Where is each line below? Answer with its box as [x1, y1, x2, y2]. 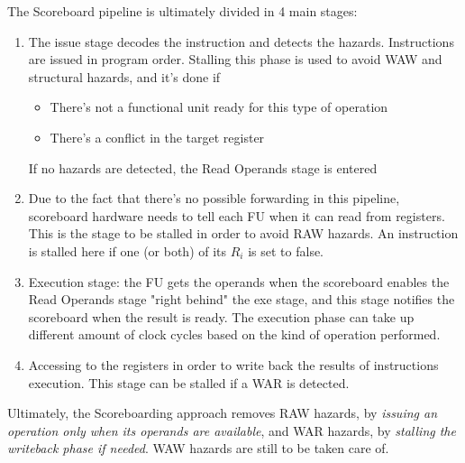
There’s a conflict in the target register [50, 127, 265, 146]
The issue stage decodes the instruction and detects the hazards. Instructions [28, 32, 454, 51]
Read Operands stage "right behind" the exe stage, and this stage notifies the [28, 290, 455, 309]
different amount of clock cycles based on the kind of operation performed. [28, 325, 441, 344]
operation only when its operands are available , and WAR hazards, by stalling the [7, 421, 456, 440]
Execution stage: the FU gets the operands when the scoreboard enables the [28, 272, 450, 291]
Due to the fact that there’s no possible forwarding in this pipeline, [28, 189, 400, 208]
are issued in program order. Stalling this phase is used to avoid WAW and [28, 50, 442, 69]
